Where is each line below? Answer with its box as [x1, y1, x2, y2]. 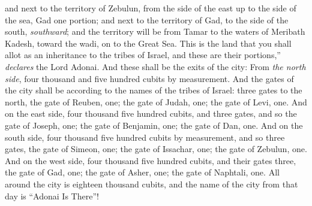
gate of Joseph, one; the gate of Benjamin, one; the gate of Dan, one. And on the [5, 119, 303, 131]
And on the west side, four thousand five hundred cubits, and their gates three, [5, 154, 296, 166]
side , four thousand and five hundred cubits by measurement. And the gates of [5, 72, 294, 84]
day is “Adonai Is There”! [5, 189, 99, 202]
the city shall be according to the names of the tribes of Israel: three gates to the [5, 84, 302, 96]
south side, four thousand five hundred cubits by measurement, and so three [5, 131, 285, 143]
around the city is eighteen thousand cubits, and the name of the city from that [5, 177, 298, 190]
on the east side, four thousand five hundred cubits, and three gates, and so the [5, 107, 297, 120]
